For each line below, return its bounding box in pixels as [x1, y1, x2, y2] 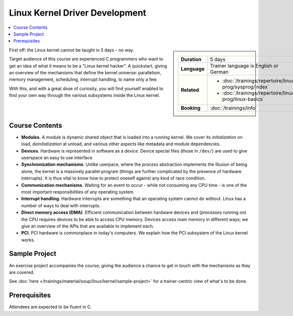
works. [21, 237, 35, 243]
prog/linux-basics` [222, 95, 265, 102]
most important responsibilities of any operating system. [21, 189, 135, 195]
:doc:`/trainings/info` [210, 104, 257, 111]
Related [181, 86, 199, 93]
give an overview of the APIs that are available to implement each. [21, 223, 154, 229]
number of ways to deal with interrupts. [21, 203, 101, 208]
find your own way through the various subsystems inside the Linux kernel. [9, 92, 160, 98]
